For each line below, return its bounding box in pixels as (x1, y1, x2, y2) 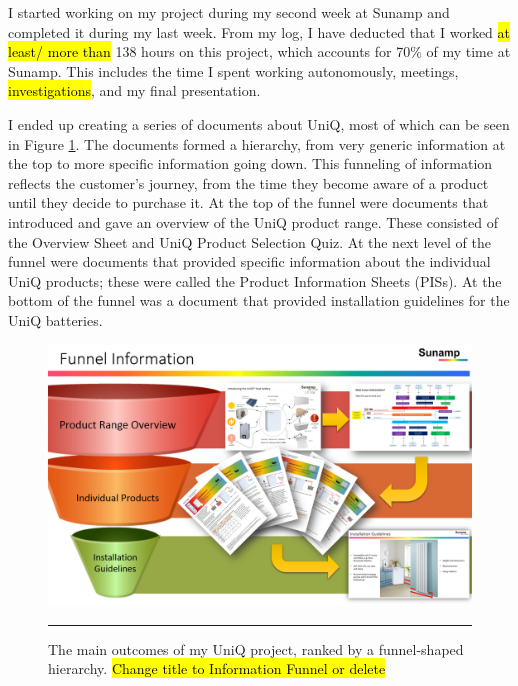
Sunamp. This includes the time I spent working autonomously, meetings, (8, 60, 459, 81)
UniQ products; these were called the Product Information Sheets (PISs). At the (8, 270, 502, 291)
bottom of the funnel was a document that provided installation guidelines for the (8, 290, 510, 311)
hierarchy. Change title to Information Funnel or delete (48, 658, 386, 679)
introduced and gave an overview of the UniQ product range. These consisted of (8, 211, 498, 232)
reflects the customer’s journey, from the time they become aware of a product (8, 172, 489, 193)
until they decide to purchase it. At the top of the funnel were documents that (8, 192, 489, 213)
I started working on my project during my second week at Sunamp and (8, 2, 450, 22)
